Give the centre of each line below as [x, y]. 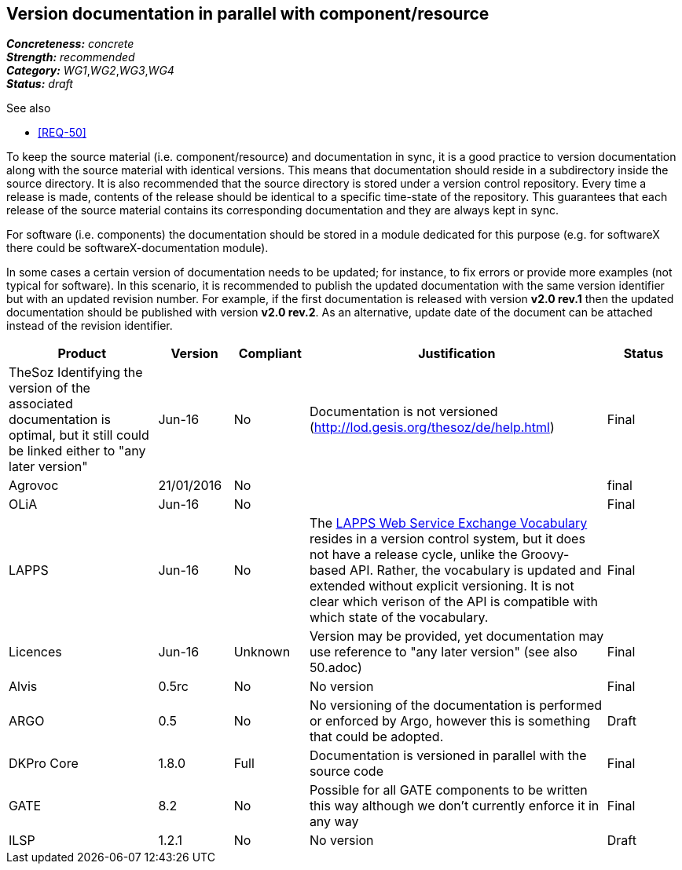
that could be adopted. [376, 737]
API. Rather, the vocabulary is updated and [475, 570]
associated [41, 404]
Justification [457, 354]
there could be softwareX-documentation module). [137, 248]
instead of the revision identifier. [90, 326]
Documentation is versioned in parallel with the [448, 756]
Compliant [270, 354]
